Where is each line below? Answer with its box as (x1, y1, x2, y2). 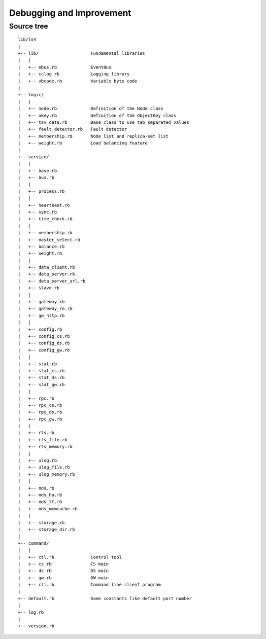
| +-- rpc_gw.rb (18, 416, 63, 422)
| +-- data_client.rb (18, 264, 75, 270)
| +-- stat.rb (18, 361, 57, 367)
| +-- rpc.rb (18, 395, 55, 401)
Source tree (9, 22, 49, 31)
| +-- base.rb (18, 168, 57, 174)
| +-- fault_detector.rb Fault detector (18, 126, 128, 132)
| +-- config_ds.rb (18, 340, 70, 346)
